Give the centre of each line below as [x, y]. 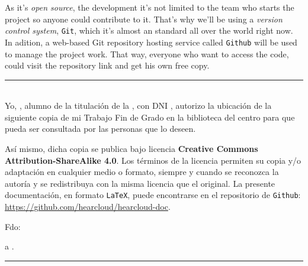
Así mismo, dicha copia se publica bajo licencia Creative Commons [131, 149]
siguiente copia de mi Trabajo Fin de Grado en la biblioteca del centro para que [150, 117]
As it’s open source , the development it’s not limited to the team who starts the [150, 7]
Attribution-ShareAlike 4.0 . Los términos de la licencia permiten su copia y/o [153, 160]
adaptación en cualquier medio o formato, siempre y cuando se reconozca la [142, 172]
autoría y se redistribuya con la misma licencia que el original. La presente [140, 183]
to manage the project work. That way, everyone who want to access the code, [147, 53]
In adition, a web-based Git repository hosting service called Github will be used [151, 42]
